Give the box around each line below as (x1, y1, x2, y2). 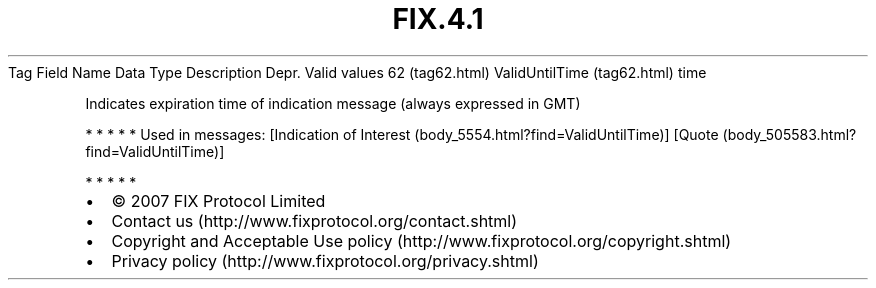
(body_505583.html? (722, 125, 857, 143)
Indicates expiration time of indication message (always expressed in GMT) (85, 94, 581, 112)
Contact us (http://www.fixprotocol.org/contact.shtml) (111, 210, 518, 231)
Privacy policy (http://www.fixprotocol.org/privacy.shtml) (111, 250, 539, 271)
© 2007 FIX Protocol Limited (111, 190, 326, 211)
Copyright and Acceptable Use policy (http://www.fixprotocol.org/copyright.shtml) (111, 230, 732, 251)
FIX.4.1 (392, 2, 484, 36)
